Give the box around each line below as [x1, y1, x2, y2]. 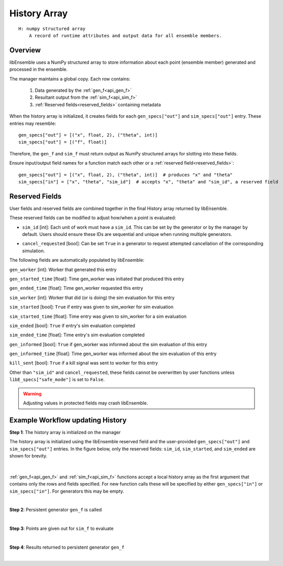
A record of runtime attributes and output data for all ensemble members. [28, 33, 222, 38]
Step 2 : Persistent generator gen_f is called [9, 507, 102, 513]
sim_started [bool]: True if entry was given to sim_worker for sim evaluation [9, 304, 174, 310]
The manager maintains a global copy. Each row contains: [9, 75, 131, 82]
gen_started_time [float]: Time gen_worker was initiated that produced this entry [9, 276, 184, 282]
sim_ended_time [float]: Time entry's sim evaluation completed [9, 332, 145, 338]
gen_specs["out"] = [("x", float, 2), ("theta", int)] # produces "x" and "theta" [18, 172, 233, 178]
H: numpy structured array [18, 25, 86, 32]
